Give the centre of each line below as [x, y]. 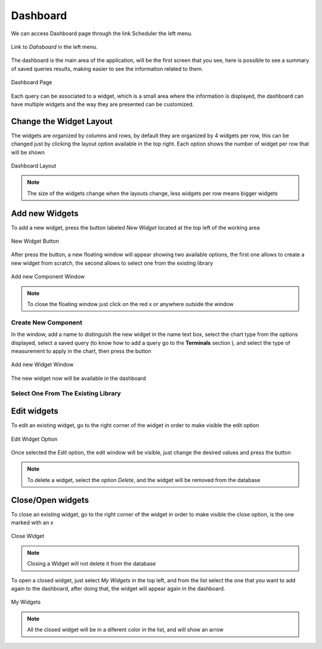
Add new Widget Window [42, 364]
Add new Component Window [48, 277]
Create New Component [47, 322]
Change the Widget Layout [62, 121]
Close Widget [28, 536]
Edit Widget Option [34, 439]
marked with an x [32, 523]
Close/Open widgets [50, 500]
